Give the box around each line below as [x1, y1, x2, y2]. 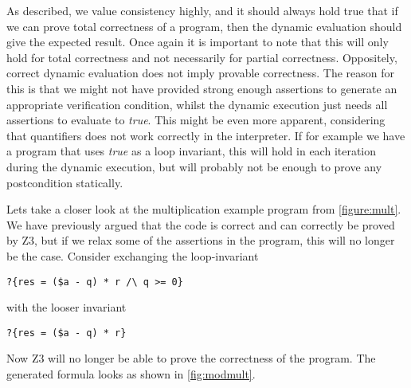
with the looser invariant [6, 299, 127, 315]
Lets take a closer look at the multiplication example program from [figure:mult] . [6, 201, 401, 218]
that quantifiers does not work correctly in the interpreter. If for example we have [6, 127, 405, 143]
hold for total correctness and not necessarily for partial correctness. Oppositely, [6, 49, 397, 65]
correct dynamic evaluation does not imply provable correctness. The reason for [6, 65, 395, 81]
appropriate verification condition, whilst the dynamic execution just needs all [6, 96, 388, 112]
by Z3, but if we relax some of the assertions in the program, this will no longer [6, 232, 395, 249]
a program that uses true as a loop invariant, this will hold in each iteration [6, 143, 377, 159]
